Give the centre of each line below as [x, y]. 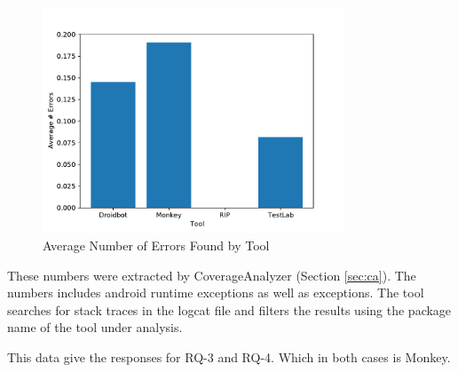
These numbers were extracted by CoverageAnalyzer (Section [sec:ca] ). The [212, 275]
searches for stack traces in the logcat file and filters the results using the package [229, 309]
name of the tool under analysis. [95, 327]
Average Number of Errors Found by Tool [156, 245]
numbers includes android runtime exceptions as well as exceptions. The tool [216, 293]
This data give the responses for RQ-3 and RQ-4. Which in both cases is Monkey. [229, 356]
